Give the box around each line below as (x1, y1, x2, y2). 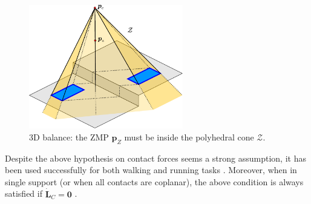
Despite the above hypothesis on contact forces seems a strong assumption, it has (5, 151, 306, 164)
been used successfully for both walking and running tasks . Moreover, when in (5, 163, 297, 176)
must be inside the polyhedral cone (124, 130, 254, 143)
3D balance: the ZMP (29, 130, 109, 143)
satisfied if (5, 187, 42, 200)
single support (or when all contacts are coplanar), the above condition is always (5, 175, 304, 188)
